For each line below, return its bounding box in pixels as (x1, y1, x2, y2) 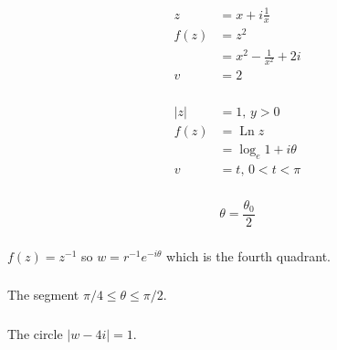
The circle (7, 323, 63, 343)
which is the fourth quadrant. (166, 246, 331, 265)
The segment (7, 285, 79, 304)
